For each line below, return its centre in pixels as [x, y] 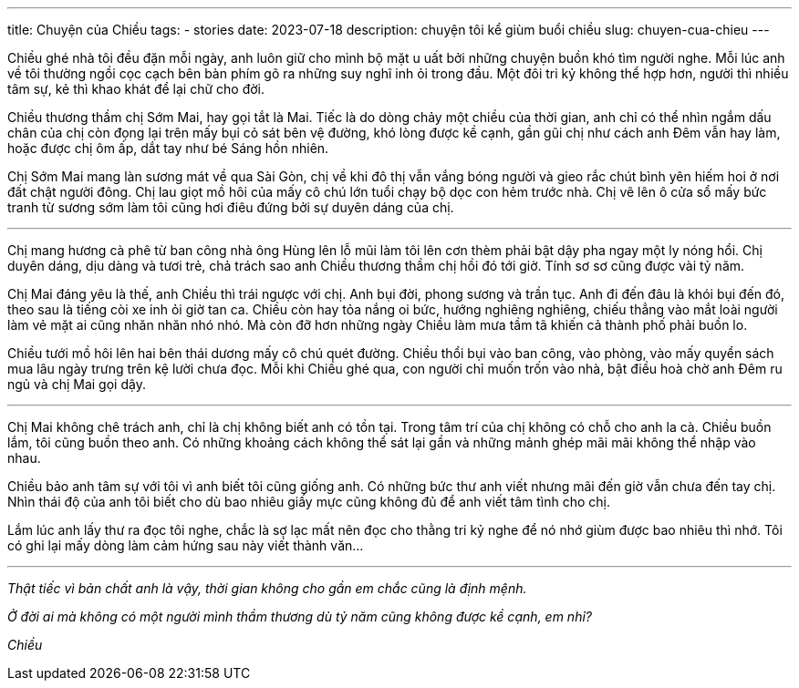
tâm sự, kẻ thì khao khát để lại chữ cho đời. [136, 89]
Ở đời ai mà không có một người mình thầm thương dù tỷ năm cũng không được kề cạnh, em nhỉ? [300, 616]
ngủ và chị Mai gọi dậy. [77, 384]
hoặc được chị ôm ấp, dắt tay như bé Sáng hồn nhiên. [168, 148]
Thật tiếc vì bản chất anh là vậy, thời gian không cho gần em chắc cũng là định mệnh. [267, 588]
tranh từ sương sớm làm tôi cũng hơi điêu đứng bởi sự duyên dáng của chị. [231, 207]
